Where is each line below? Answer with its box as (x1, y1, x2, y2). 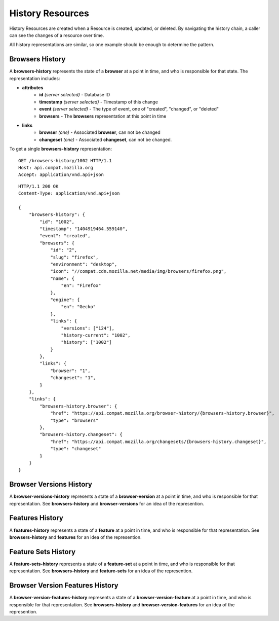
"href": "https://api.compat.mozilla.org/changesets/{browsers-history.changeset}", (50, 439, 267, 445)
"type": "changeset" (50, 446, 101, 452)
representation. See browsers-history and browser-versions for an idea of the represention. (9, 500, 205, 506)
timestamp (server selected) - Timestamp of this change (39, 99, 158, 105)
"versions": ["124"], (61, 325, 115, 331)
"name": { (50, 275, 75, 281)
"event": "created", (39, 233, 91, 239)
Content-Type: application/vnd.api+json (18, 191, 120, 196)
